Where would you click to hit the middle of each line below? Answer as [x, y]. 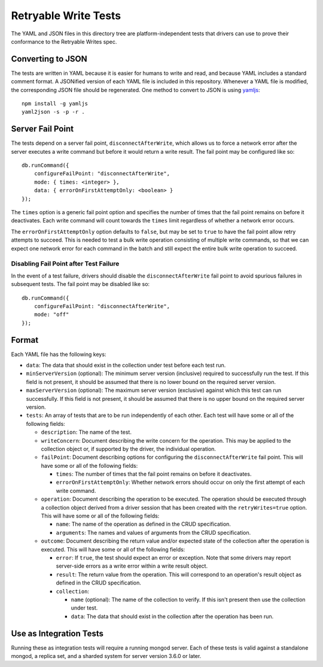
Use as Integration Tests [57, 633]
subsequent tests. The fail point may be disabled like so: [80, 284]
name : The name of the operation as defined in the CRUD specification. [144, 524]
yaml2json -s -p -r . [53, 112]
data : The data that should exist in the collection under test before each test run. [126, 365]
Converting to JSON [49, 59]
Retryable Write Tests [66, 16]
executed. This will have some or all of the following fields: [113, 549]
